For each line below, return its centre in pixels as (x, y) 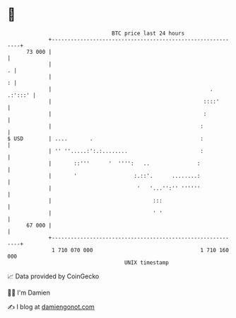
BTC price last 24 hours (148, 33)
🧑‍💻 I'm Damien (29, 293)
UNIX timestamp (147, 262)
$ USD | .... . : (105, 138)
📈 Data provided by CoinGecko (53, 276)
